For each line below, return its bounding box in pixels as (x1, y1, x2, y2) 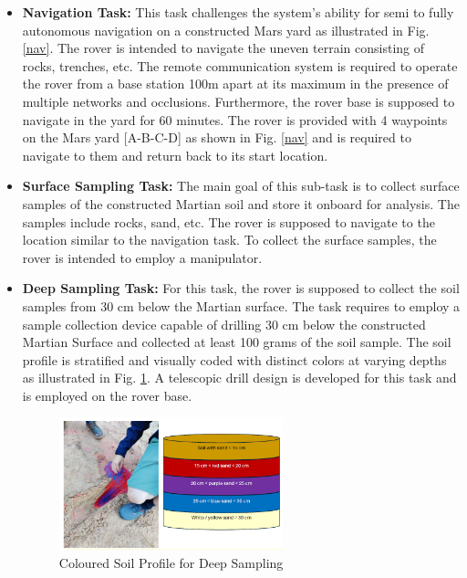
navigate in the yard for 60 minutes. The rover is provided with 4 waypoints (22, 110, 448, 129)
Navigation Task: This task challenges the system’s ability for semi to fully (22, 3, 454, 21)
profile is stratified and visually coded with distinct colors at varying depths (22, 350, 447, 369)
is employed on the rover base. (22, 385, 192, 405)
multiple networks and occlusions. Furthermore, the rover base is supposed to (22, 91, 455, 110)
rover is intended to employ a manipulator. (22, 247, 263, 267)
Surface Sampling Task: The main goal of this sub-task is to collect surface (22, 176, 460, 195)
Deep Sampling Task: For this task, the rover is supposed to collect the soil (22, 278, 460, 298)
